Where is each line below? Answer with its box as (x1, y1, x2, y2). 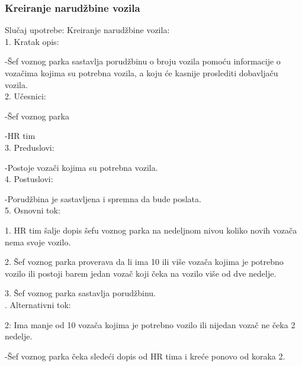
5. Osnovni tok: (5, 204, 60, 216)
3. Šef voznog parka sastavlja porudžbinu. (5, 287, 156, 299)
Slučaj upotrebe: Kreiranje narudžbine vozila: (5, 24, 170, 36)
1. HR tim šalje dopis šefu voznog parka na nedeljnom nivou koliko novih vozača (5, 224, 297, 236)
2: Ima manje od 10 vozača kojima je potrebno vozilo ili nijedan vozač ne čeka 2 (5, 318, 295, 331)
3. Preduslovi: (5, 141, 54, 153)
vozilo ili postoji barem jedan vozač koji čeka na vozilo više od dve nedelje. (5, 267, 277, 279)
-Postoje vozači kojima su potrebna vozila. (5, 161, 158, 173)
